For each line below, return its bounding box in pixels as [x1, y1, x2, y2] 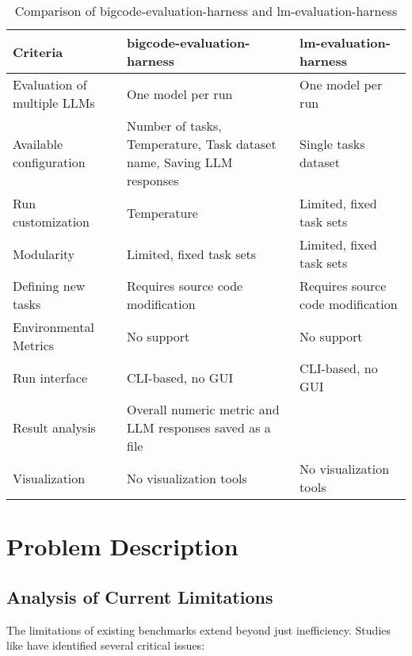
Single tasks [299, 135, 365, 153]
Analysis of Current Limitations [6, 584, 273, 608]
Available [13, 135, 63, 153]
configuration [13, 153, 86, 171]
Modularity [13, 244, 75, 263]
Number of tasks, [126, 116, 222, 135]
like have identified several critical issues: [6, 637, 205, 654]
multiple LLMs [13, 93, 95, 112]
